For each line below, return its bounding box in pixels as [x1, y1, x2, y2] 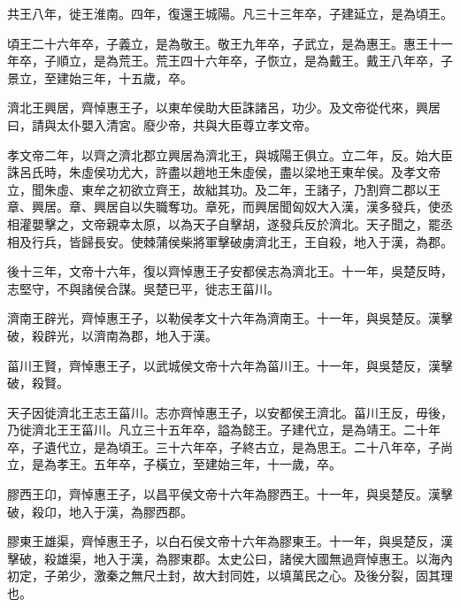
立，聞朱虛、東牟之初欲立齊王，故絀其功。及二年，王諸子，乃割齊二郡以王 [7, 180, 441, 198]
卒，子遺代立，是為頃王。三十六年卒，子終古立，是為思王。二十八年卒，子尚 [7, 437, 453, 456]
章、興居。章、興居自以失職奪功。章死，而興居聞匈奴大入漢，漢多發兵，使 [7, 197, 441, 216]
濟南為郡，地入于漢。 [93, 326, 218, 344]
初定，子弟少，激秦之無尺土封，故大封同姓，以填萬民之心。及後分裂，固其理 [7, 566, 453, 585]
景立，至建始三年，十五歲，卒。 [7, 68, 193, 87]
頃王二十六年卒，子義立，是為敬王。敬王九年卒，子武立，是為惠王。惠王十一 [7, 34, 453, 52]
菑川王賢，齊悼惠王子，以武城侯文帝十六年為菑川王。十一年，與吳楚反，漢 [7, 356, 441, 374]
